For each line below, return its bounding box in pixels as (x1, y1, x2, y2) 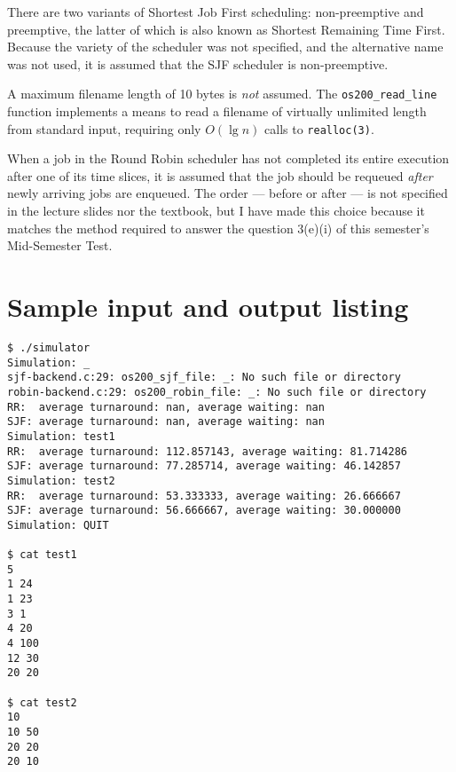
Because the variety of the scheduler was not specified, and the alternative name (7, 37, 444, 56)
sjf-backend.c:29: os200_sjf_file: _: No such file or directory (7, 371, 401, 384)
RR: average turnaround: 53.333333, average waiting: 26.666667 (7, 489, 401, 502)
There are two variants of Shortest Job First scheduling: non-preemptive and (7, 3, 424, 20)
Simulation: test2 (7, 474, 115, 487)
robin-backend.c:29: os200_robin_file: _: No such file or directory (7, 385, 427, 398)
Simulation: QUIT (7, 518, 109, 532)
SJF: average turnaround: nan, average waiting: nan (7, 415, 325, 429)
